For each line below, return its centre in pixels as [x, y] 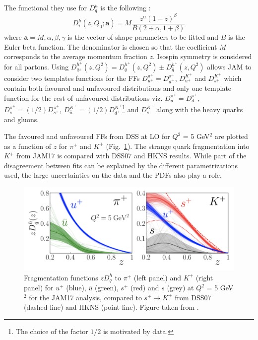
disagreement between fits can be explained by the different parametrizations [121, 165]
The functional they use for [45, 7]
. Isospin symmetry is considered [202, 56]
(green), [107, 288]
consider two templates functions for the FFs [72, 78]
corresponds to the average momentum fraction [76, 56]
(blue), [76, 288]
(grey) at [180, 288]
